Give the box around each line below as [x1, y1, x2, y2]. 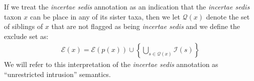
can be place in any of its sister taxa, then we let [30, 11, 180, 21]
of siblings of [4, 21, 43, 31]
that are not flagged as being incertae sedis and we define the [51, 21, 240, 31]
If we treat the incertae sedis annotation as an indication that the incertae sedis [4, 1, 250, 11]
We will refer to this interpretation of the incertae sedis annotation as [4, 59, 218, 69]
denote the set [206, 11, 250, 21]
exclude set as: [4, 30, 49, 41]
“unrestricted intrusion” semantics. [4, 69, 111, 79]
